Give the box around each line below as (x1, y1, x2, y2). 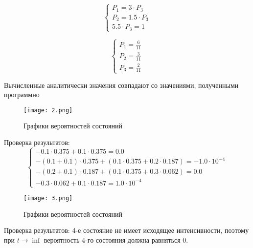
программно (4, 89, 40, 100)
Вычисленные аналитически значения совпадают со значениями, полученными (4, 80, 239, 90)
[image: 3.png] (23, 195, 73, 202)
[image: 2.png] (23, 106, 73, 114)
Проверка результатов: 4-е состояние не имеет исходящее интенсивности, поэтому (4, 225, 249, 235)
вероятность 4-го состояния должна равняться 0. (44, 235, 188, 245)
